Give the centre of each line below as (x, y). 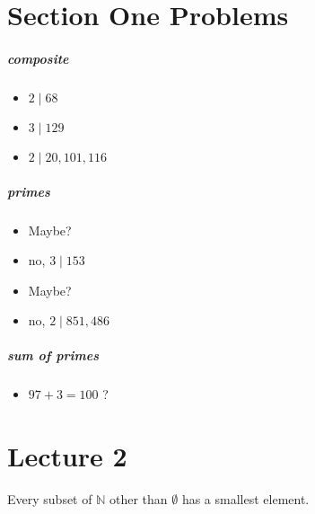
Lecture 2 (67, 456)
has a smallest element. (245, 499)
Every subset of (50, 499)
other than (138, 499)
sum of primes (53, 355)
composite (38, 58)
